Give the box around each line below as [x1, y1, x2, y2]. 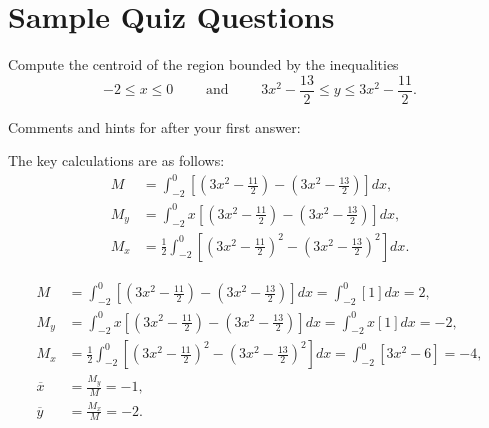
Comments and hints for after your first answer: [8, 116, 301, 137]
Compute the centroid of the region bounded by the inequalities [8, 54, 399, 75]
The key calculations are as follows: [8, 150, 225, 171]
